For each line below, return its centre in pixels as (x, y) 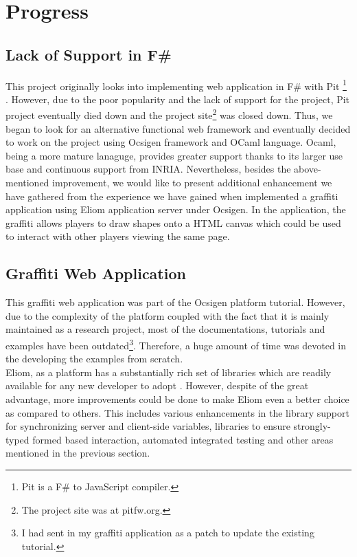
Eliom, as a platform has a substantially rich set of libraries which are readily (169, 372)
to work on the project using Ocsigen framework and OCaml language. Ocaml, (171, 142)
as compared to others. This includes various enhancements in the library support (177, 412)
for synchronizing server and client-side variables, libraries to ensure (148, 426)
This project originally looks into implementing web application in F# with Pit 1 (176, 85)
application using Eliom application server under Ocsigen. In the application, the (176, 209)
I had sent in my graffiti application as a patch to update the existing (168, 533)
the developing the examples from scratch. (94, 359)
